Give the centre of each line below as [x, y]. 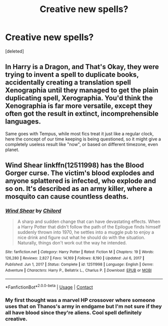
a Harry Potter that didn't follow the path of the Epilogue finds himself [89, 227]
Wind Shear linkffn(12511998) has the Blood [74, 165]
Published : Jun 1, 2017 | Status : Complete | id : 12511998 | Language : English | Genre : [79, 264]
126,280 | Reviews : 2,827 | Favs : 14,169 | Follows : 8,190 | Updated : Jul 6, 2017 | [75, 258]
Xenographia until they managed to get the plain [82, 90]
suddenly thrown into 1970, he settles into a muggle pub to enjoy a [85, 232]
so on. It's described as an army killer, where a [79, 189]
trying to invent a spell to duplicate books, [72, 75]
